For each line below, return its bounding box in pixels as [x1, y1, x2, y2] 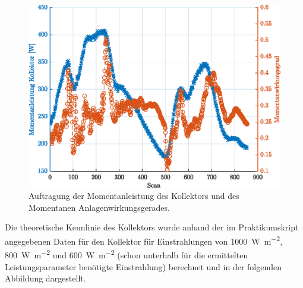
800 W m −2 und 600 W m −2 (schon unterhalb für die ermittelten [5, 247, 248, 261]
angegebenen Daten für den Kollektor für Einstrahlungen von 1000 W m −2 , [5, 233, 283, 247]
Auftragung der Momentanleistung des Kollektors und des [29, 189, 239, 202]
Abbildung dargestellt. [5, 272, 86, 284]
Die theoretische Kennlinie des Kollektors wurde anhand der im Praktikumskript [5, 221, 299, 233]
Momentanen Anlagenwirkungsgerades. [29, 201, 170, 213]
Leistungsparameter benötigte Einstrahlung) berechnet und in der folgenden [5, 260, 282, 273]
